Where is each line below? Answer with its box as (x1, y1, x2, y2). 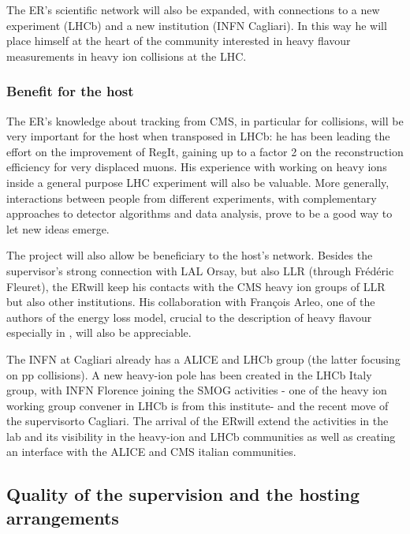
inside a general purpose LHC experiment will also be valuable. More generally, (6, 174, 389, 190)
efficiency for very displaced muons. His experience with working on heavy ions (6, 159, 387, 175)
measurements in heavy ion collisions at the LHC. (6, 47, 247, 64)
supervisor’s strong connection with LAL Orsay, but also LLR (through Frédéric (6, 262, 394, 278)
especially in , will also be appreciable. (6, 324, 192, 341)
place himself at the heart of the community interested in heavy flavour (6, 32, 351, 49)
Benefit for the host (6, 81, 134, 101)
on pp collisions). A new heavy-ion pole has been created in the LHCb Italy (6, 366, 372, 383)
